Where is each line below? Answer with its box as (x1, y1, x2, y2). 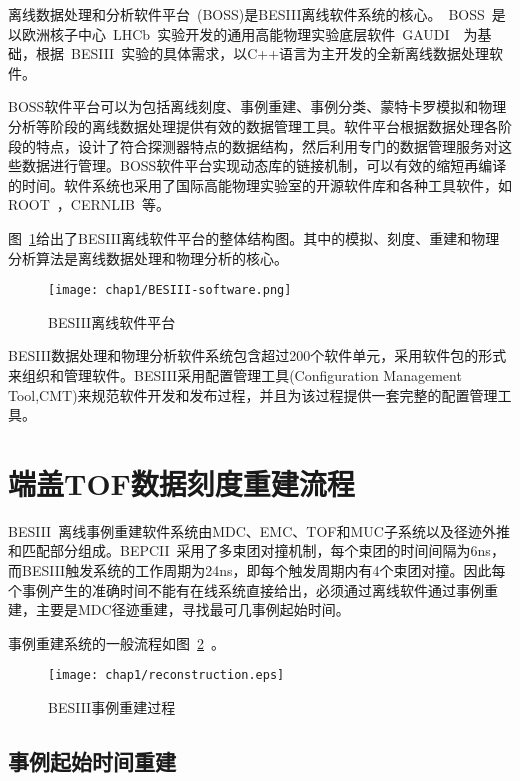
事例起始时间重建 (8, 746, 176, 777)
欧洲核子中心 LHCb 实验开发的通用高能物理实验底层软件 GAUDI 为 (21, 23, 478, 44)
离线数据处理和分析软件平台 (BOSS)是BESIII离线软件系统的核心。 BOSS (8, 4, 485, 24)
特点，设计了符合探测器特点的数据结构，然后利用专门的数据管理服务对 (35, 135, 498, 156)
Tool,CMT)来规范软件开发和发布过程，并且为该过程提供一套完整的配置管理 (8, 384, 498, 405)
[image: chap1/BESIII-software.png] (48, 283, 292, 298)
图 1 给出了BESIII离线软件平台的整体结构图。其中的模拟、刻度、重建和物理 (8, 227, 500, 248)
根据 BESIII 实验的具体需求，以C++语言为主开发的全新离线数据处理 (35, 43, 490, 64)
